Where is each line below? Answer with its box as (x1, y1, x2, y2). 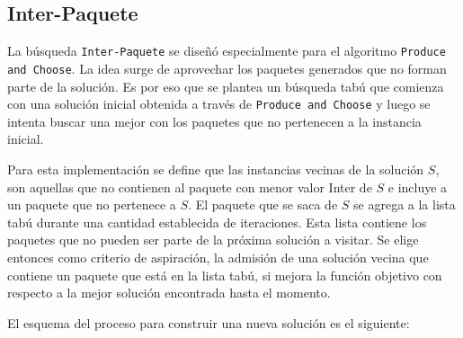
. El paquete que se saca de (188, 195, 338, 214)
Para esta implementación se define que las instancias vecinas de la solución (7, 159, 424, 178)
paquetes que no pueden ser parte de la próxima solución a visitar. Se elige (7, 230, 419, 249)
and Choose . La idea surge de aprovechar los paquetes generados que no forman (7, 58, 447, 77)
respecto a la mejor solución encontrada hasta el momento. (7, 283, 331, 302)
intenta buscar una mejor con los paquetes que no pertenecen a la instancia (7, 111, 422, 130)
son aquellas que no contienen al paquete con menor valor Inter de (7, 177, 372, 196)
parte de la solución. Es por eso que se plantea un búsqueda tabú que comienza (7, 76, 444, 95)
